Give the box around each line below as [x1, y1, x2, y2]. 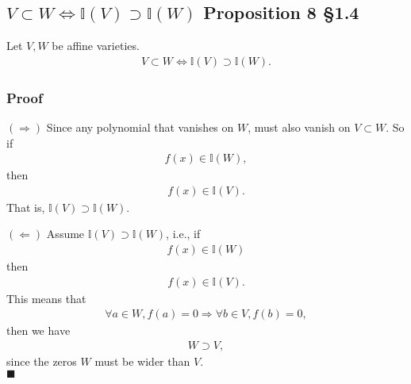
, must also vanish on [248, 119, 351, 136]
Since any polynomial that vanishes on [46, 119, 234, 136]
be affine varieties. [52, 37, 140, 54]
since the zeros [6, 352, 77, 369]
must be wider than [94, 352, 190, 369]
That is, [6, 198, 45, 215]
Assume [46, 225, 85, 242]
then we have [6, 322, 71, 339]
